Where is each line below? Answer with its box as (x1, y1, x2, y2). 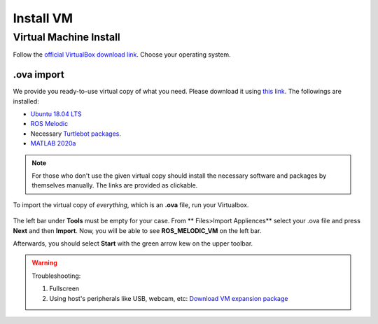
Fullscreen (49, 284, 80, 293)
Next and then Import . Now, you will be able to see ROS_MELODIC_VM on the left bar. (13, 226, 262, 234)
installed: (13, 97, 40, 105)
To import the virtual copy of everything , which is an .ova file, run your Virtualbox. (13, 200, 249, 209)
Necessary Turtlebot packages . (30, 129, 122, 138)
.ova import (13, 69, 64, 80)
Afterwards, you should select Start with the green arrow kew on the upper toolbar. (13, 239, 253, 248)
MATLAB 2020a (30, 139, 76, 148)
